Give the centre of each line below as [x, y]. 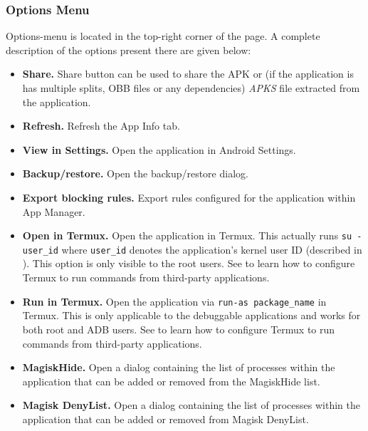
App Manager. [54, 211]
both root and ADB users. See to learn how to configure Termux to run [179, 329]
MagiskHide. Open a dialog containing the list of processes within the [179, 367]
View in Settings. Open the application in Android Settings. [159, 149]
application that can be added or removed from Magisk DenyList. [165, 419]
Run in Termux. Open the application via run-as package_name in [174, 301]
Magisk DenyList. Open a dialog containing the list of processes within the [191, 405]
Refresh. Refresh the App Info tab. [101, 126]
